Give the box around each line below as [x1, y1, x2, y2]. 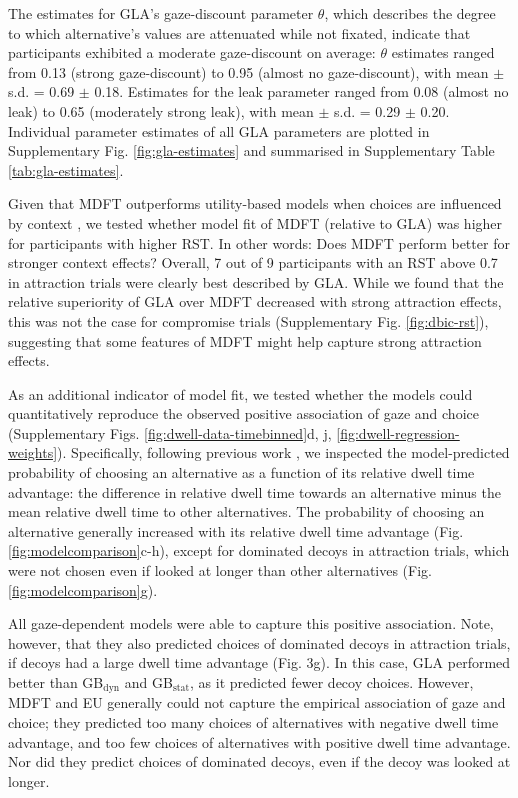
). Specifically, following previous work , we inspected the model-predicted [57, 442, 510, 463]
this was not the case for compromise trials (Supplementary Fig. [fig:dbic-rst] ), [8, 310, 489, 331]
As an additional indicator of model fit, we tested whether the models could [8, 383, 473, 404]
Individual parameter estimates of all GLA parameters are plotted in [8, 120, 430, 141]
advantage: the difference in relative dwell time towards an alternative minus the [8, 481, 501, 502]
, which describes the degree [324, 3, 496, 23]
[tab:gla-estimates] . [8, 159, 124, 180]
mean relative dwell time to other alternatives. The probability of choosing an [8, 501, 485, 522]
